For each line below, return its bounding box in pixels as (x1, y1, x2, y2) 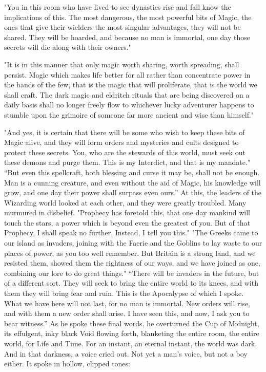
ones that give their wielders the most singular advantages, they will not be (4, 22, 241, 32)
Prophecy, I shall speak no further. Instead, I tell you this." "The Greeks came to (4, 227, 258, 238)
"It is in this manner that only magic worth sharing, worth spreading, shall (4, 59, 239, 69)
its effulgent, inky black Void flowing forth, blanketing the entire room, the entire (4, 328, 259, 339)
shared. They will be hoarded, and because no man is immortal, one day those (4, 31, 250, 42)
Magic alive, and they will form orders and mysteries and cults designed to (4, 137, 239, 147)
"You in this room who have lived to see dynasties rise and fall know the (4, 2, 231, 12)
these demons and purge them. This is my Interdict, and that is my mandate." (4, 157, 251, 168)
